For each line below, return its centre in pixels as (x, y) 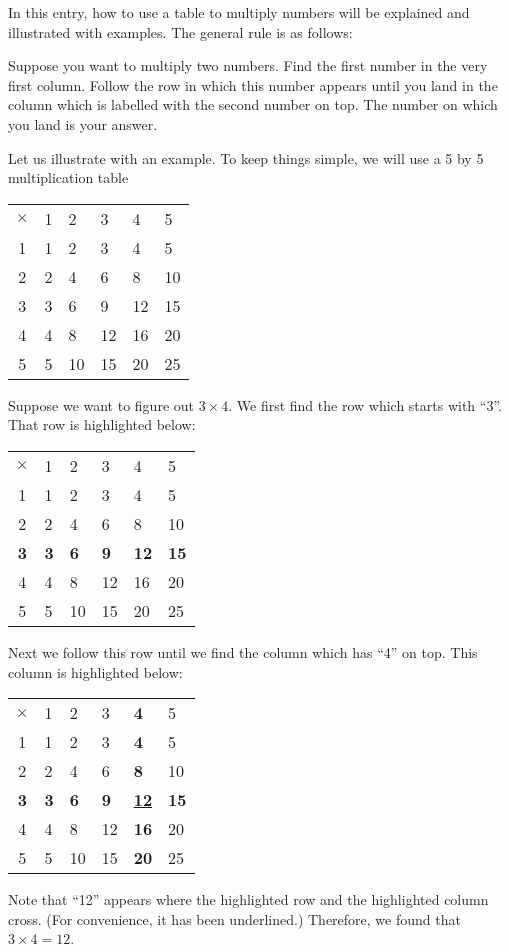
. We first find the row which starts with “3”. (365, 404)
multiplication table (68, 177)
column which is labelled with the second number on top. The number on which (253, 104)
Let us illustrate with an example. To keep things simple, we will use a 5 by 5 (246, 157)
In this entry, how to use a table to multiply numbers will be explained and (239, 12)
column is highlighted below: (95, 671)
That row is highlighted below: (102, 424)
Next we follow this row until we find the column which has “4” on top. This (243, 651)
